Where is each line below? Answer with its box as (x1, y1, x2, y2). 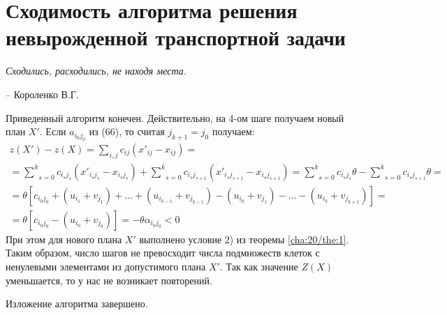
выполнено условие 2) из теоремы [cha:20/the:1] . (139, 231, 349, 246)
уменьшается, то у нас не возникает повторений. (6, 272, 212, 287)
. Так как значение (219, 259, 298, 273)
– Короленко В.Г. (6, 86, 79, 101)
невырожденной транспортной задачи (6, 23, 346, 52)
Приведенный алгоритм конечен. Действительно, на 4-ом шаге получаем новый (6, 110, 344, 125)
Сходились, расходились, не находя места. (6, 63, 187, 78)
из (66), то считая (89, 124, 165, 139)
